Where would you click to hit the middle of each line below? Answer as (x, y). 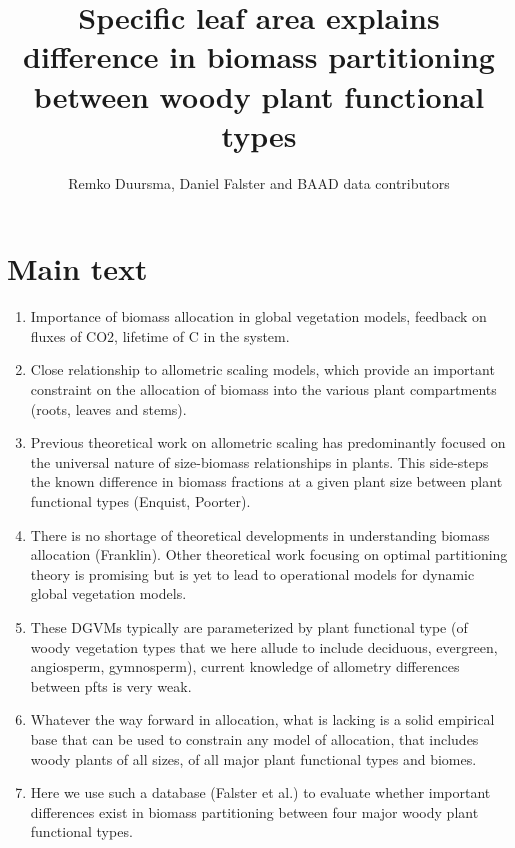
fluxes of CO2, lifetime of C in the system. (160, 335)
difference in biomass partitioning (259, 56)
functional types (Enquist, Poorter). (140, 500)
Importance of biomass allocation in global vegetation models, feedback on (258, 316)
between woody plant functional (259, 95)
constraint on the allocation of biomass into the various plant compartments (263, 389)
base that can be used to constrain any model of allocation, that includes (254, 738)
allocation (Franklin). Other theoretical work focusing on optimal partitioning (269, 554)
